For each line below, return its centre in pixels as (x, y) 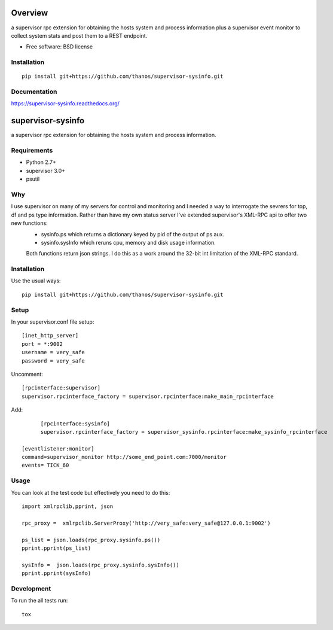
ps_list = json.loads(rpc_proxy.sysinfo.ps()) (91, 540)
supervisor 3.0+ (46, 171)
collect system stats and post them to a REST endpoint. (79, 35)
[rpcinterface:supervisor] (61, 388)
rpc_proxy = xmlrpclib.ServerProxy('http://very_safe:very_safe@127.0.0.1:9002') (146, 523)
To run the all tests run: (39, 601)
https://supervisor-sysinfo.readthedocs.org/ (65, 104)
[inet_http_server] (50, 336)
